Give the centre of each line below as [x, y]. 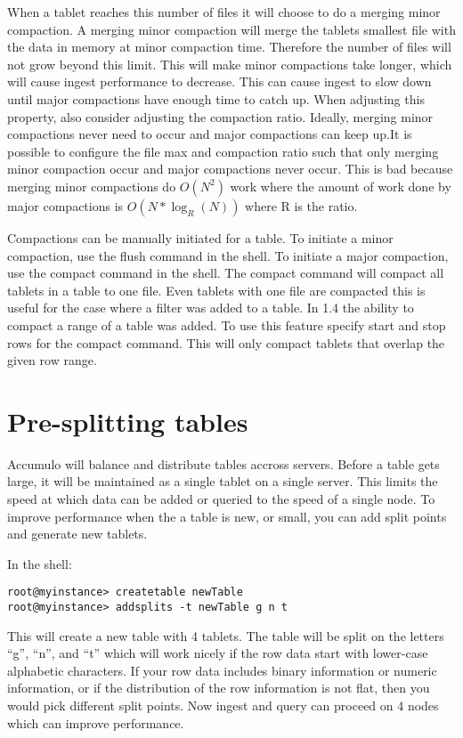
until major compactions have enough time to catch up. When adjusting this [216, 98]
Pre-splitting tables [128, 421]
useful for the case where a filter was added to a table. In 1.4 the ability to [211, 308]
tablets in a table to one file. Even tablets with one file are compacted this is [216, 290]
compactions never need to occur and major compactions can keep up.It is [210, 134]
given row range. [52, 360]
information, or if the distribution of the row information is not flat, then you [219, 688]
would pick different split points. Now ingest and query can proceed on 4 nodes [223, 706]
